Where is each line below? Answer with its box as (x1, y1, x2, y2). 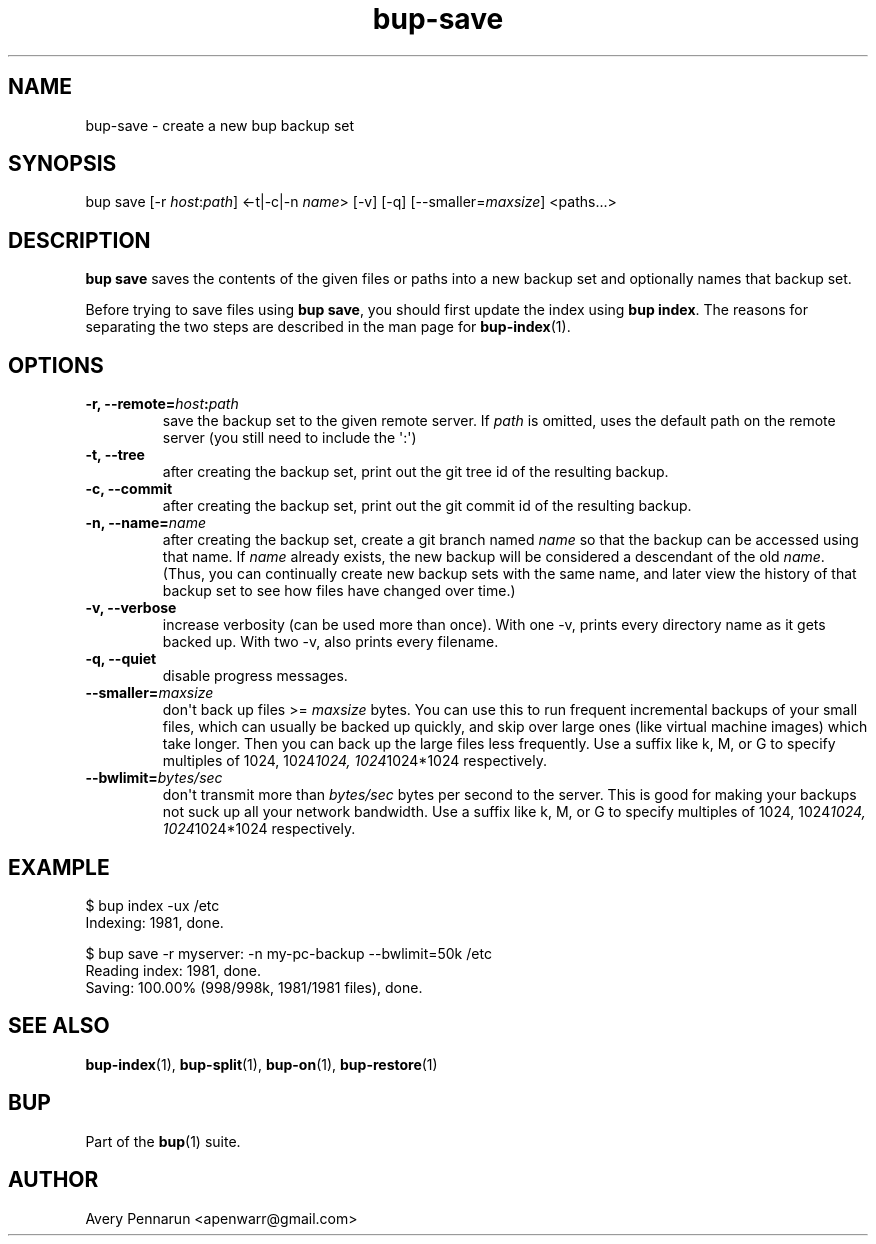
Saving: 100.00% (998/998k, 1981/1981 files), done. (85, 978, 423, 996)
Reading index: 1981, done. (85, 961, 261, 979)
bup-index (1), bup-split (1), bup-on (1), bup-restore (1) (85, 1055, 438, 1073)
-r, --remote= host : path (85, 395, 239, 413)
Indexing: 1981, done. (85, 913, 224, 931)
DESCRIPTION (8, 227, 151, 253)
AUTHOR (8, 1167, 99, 1193)
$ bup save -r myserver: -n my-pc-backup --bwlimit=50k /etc (85, 944, 492, 962)
